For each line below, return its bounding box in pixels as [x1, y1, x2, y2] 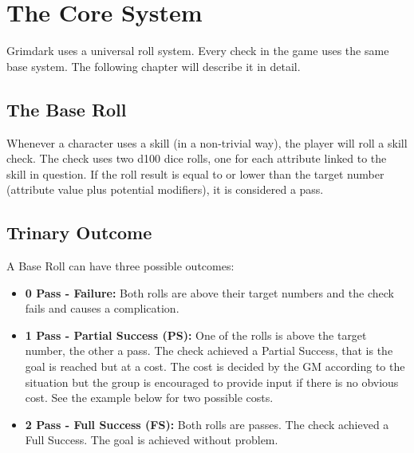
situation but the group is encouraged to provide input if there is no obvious [25, 373, 399, 390]
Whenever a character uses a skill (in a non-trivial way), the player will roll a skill [6, 134, 408, 151]
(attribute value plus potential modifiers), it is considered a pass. [6, 181, 324, 198]
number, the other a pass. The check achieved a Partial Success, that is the [25, 342, 393, 359]
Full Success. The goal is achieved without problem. [25, 431, 278, 448]
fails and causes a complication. [25, 300, 179, 317]
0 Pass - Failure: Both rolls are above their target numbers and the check [25, 284, 394, 301]
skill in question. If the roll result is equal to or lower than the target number [6, 165, 384, 182]
